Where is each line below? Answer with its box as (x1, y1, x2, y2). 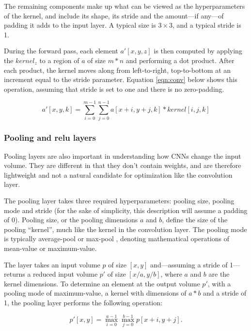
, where (160, 269, 182, 279)
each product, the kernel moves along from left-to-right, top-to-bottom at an (4, 65, 231, 75)
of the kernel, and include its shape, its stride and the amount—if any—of (4, 10, 224, 20)
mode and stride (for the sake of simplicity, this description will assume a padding (4, 205, 248, 215)
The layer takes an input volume (4, 259, 100, 269)
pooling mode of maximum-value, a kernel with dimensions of (4, 288, 187, 298)
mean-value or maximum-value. (4, 243, 97, 253)
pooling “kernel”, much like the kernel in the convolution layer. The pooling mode (4, 224, 247, 234)
